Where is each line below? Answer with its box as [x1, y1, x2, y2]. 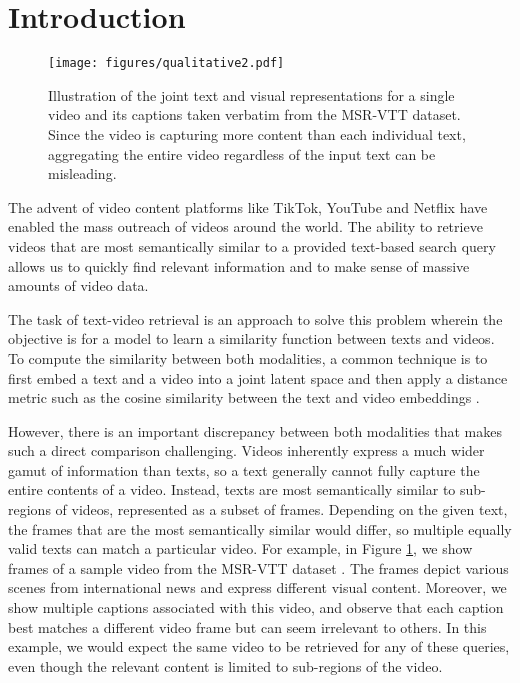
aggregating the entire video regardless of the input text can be [48, 143, 436, 164]
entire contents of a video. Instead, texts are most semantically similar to [8, 479, 456, 500]
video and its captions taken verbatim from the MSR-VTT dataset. [48, 104, 461, 125]
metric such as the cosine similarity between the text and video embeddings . [8, 387, 480, 408]
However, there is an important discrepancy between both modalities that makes [8, 420, 502, 441]
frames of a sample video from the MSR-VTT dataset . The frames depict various [8, 557, 509, 578]
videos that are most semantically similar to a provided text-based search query [8, 235, 496, 256]
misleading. [48, 163, 117, 184]
